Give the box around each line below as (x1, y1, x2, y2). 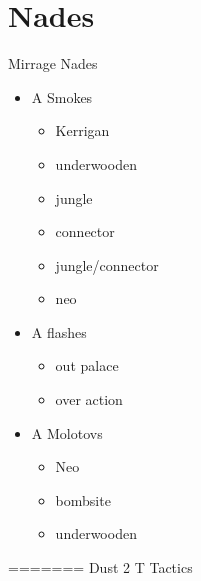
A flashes (31, 321, 87, 342)
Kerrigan (55, 120, 110, 141)
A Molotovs (31, 422, 103, 443)
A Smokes (31, 86, 93, 107)
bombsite (55, 489, 111, 510)
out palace (55, 355, 119, 376)
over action (55, 389, 123, 410)
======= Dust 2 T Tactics (8, 557, 193, 578)
